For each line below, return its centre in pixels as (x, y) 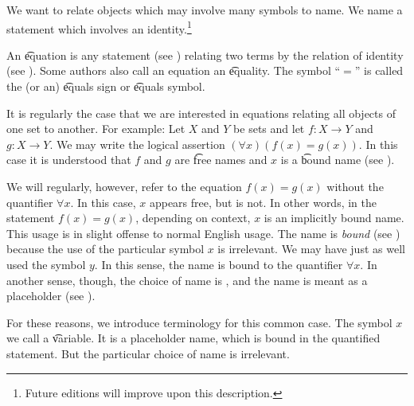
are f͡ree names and (221, 160)
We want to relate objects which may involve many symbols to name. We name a (205, 10)
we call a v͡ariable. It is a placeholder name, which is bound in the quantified (193, 338)
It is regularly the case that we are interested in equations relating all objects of (201, 113)
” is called (379, 70)
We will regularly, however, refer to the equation (124, 186)
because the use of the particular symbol (105, 249)
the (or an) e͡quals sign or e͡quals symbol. (106, 86)
